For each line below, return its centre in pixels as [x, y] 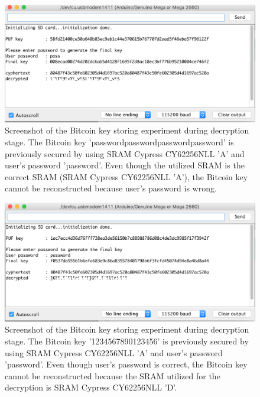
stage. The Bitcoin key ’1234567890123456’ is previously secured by [127, 341]
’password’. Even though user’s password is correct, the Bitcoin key [126, 364]
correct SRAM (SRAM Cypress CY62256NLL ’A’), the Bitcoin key [126, 176]
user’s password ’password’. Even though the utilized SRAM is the [125, 165]
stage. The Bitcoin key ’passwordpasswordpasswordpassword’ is [119, 141]
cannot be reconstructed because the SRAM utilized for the [113, 375]
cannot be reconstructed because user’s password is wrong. [111, 188]
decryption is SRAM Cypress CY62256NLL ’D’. [91, 387]
